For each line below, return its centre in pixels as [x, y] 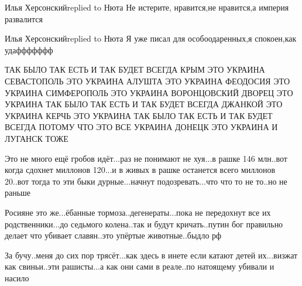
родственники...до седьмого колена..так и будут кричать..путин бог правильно [144, 224]
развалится [24, 18]
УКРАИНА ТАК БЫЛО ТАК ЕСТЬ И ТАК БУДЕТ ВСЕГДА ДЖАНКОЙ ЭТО [144, 104]
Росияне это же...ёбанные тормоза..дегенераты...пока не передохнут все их [138, 212]
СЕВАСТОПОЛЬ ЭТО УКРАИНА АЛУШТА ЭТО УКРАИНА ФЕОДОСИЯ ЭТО [147, 81]
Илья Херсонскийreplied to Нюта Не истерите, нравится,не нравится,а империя [147, 7]
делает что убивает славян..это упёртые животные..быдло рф [113, 235]
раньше [18, 193]
